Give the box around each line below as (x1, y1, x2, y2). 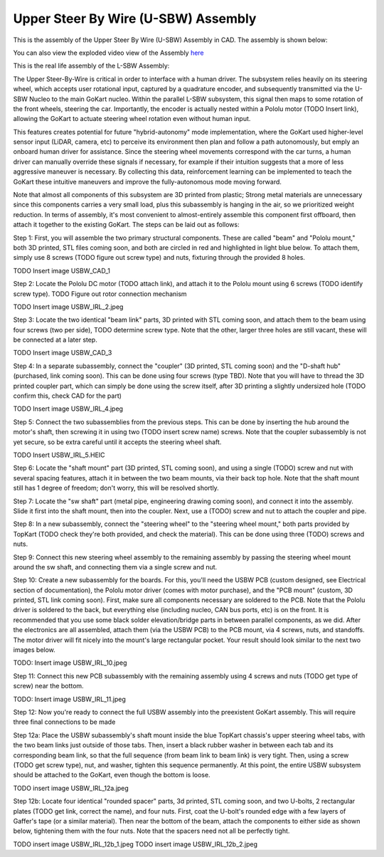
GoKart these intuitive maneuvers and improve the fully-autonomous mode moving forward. (13, 177, 282, 186)
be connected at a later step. (13, 335, 97, 345)
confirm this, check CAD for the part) (13, 391, 122, 400)
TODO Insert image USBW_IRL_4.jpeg (13, 404, 124, 413)
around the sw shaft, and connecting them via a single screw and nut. (13, 562, 218, 571)
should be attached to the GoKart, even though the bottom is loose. (13, 771, 210, 779)
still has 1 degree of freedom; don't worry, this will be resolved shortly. (13, 484, 220, 493)
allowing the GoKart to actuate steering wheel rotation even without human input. (13, 115, 251, 123)
